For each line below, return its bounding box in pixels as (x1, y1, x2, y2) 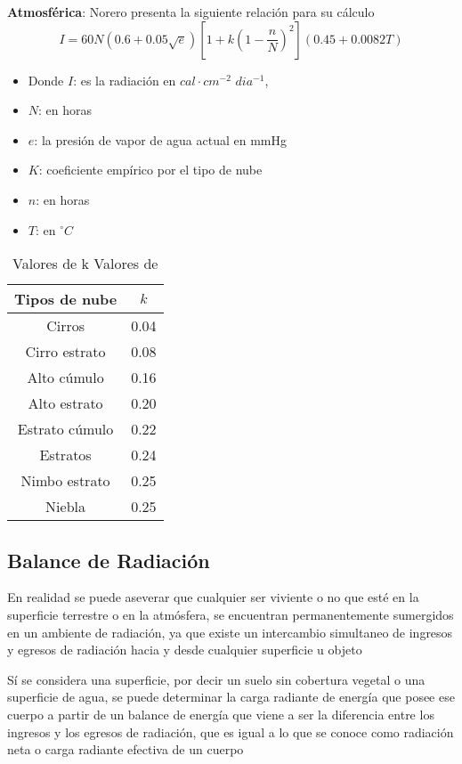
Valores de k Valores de (12, 253, 158, 274)
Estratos (39, 444, 92, 466)
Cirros (46, 315, 85, 337)
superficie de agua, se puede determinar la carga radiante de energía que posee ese (7, 687, 455, 706)
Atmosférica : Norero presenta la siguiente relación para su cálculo (7, 3, 375, 20)
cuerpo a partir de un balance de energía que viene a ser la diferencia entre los (7, 704, 434, 723)
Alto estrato (28, 393, 103, 414)
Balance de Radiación (7, 546, 210, 573)
